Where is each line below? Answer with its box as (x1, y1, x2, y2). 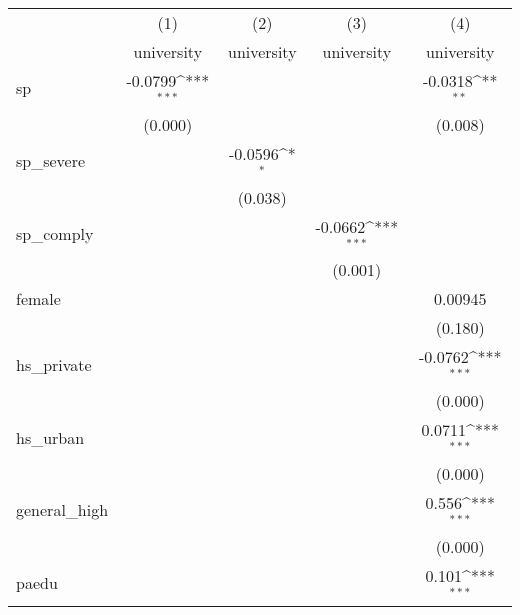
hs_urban (16, 425, 85, 449)
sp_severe (16, 149, 86, 173)
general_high (16, 498, 109, 522)
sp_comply (16, 221, 94, 245)
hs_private (16, 352, 92, 376)
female (16, 287, 61, 311)
